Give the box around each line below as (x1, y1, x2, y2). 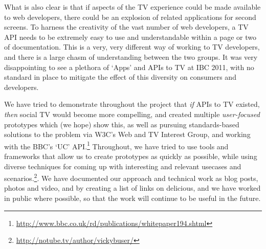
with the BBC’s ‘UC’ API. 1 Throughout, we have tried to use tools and (4, 139, 229, 151)
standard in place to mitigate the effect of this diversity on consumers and (4, 72, 236, 82)
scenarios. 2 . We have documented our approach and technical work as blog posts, (4, 171, 258, 183)
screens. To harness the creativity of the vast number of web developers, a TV (4, 21, 249, 32)
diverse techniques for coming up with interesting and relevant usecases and (4, 161, 241, 171)
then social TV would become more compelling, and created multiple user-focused (4, 108, 260, 119)
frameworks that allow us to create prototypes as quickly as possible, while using (4, 150, 257, 161)
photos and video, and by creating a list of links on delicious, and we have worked (4, 183, 261, 193)
